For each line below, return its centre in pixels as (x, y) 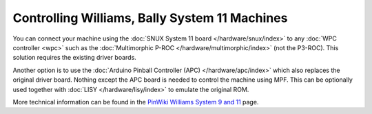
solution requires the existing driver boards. (75, 58)
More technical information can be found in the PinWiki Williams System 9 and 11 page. (136, 102)
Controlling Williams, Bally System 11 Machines (150, 18)
